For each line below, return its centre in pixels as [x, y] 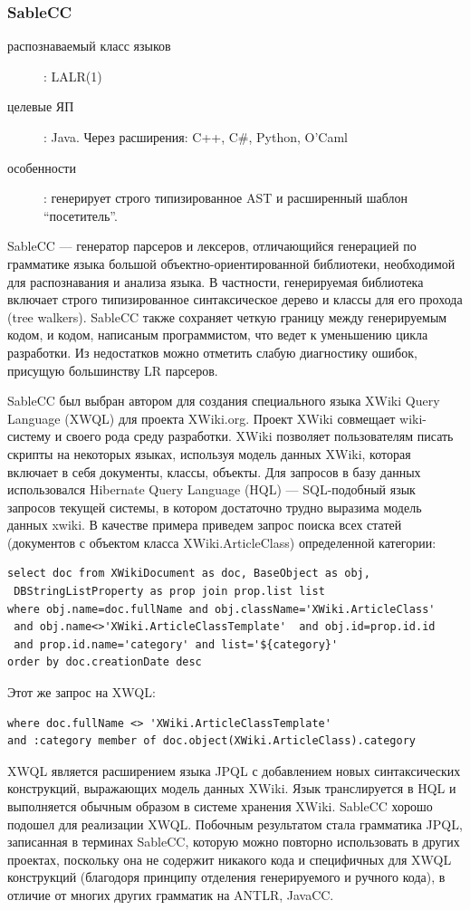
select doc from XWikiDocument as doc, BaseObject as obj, [189, 574]
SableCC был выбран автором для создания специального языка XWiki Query [224, 401]
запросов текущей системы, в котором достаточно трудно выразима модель [215, 507]
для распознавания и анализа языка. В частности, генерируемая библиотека [216, 281]
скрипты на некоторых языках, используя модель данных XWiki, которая [209, 453]
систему [29, 436]
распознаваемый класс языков [89, 46]
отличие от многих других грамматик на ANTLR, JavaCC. [171, 894]
